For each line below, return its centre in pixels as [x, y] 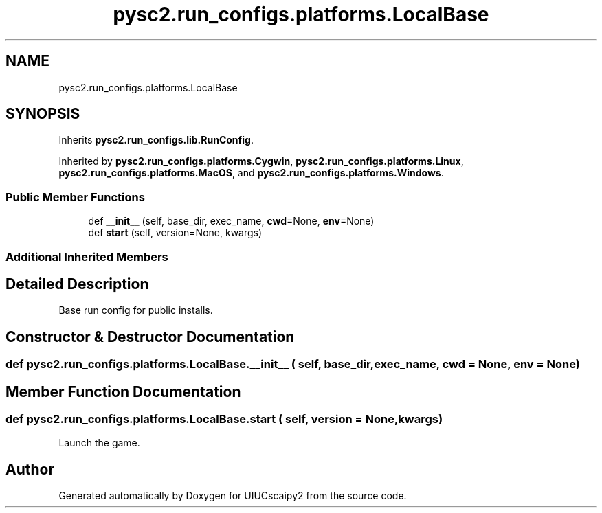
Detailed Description [77, 284]
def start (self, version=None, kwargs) [175, 233]
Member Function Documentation [123, 391]
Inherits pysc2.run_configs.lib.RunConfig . [156, 140]
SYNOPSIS [43, 114]
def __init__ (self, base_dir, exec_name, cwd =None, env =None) [231, 221]
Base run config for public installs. [136, 310]
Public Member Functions [75, 197]
